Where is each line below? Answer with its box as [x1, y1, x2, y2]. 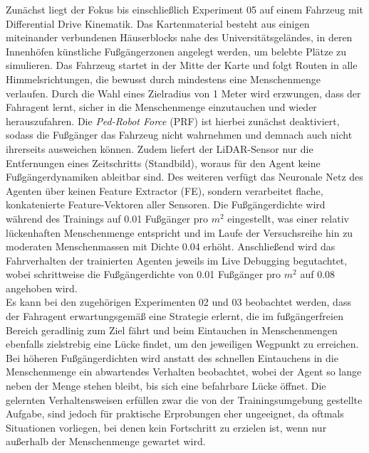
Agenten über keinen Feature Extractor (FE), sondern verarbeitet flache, [6, 183, 323, 198]
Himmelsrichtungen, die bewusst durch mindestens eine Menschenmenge [6, 71, 321, 86]
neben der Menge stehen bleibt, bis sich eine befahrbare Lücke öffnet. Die [6, 378, 326, 393]
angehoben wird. [6, 280, 78, 295]
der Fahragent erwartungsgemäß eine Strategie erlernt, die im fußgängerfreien [6, 309, 343, 324]
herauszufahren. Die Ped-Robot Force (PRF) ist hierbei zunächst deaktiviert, [6, 113, 340, 128]
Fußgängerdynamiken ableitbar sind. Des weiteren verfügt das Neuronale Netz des [6, 169, 363, 184]
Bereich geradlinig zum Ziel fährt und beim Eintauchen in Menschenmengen [6, 322, 338, 337]
